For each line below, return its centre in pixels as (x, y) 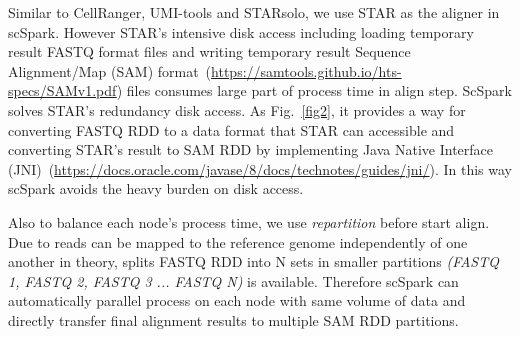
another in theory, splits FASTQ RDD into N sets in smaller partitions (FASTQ (254, 261)
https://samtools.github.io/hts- (306, 70)
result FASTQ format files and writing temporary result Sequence (209, 51)
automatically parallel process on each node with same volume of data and (237, 300)
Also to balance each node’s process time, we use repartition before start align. (249, 221)
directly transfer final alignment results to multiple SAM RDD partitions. (233, 319)
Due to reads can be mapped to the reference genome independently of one (238, 241)
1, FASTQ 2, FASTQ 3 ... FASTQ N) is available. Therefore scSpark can (233, 280)
